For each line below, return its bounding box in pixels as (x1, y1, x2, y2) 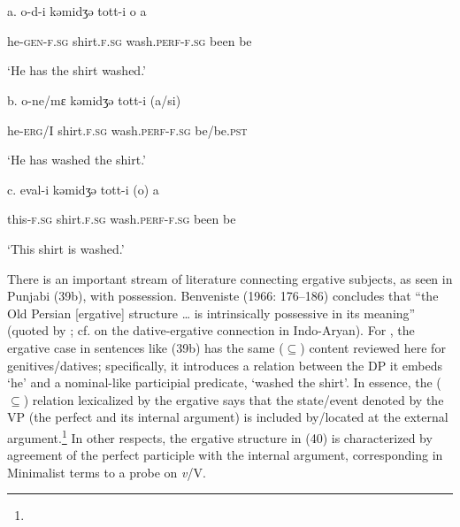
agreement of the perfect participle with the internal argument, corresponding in (7, 446, 443, 464)
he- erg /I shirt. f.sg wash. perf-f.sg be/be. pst (7, 120, 248, 139)
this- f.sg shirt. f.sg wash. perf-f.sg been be (7, 210, 236, 228)
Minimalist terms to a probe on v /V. (7, 462, 206, 481)
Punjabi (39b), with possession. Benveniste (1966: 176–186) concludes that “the (7, 286, 439, 305)
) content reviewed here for (300, 338, 446, 356)
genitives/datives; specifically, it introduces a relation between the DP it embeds (7, 355, 442, 374)
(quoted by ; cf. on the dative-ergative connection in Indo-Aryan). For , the (7, 321, 415, 340)
